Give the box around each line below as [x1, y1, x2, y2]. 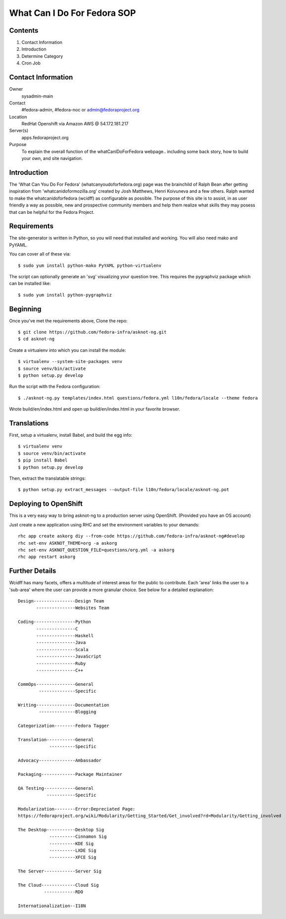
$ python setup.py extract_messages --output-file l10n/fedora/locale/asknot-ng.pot [18, 487, 230, 493]
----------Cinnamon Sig [49, 834, 107, 839]
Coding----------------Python [18, 619, 92, 625]
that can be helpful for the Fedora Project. [9, 209, 95, 215]
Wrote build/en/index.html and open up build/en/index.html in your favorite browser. [9, 406, 181, 412]
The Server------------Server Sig [18, 868, 101, 874]
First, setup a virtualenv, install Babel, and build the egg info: [9, 432, 133, 438]
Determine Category [21, 53, 63, 59]
